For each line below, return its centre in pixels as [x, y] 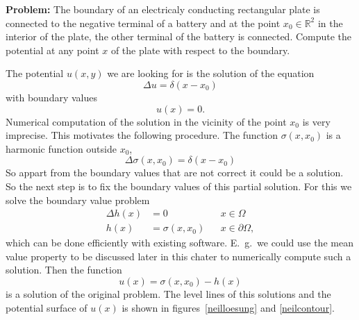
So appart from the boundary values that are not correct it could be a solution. [175, 172]
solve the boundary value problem [78, 200]
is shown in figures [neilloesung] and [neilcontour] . [228, 307]
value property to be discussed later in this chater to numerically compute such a [178, 256]
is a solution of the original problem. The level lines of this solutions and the [168, 293]
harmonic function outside [61, 148]
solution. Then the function [64, 270]
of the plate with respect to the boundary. [200, 50]
